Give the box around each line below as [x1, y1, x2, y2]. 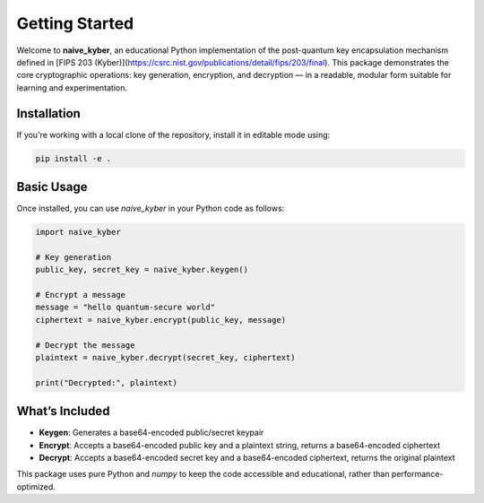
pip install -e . [35, 153, 112, 163]
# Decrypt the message [35, 340, 135, 350]
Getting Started [16, 13, 134, 33]
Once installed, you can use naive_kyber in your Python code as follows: [16, 203, 285, 214]
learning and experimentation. [16, 82, 128, 93]
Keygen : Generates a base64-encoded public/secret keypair [39, 427, 264, 438]
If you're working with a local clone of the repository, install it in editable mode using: [16, 129, 331, 140]
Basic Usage [16, 179, 88, 195]
